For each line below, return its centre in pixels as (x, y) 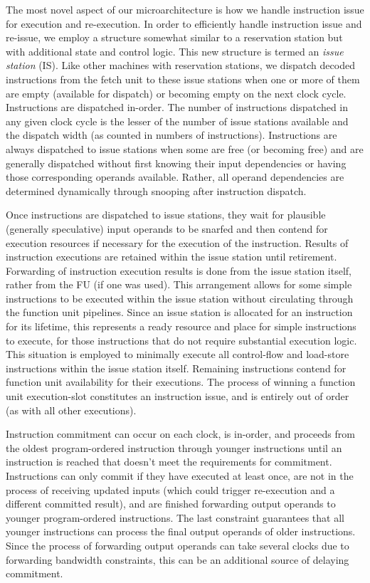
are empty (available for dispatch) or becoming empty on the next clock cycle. (176, 93)
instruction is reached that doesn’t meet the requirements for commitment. (169, 462)
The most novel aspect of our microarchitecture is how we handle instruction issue (185, 9)
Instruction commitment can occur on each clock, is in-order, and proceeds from (180, 434)
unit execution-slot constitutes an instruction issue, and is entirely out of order (178, 396)
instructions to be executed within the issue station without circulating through (180, 298)
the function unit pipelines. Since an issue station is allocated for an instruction (179, 312)
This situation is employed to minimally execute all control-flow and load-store (178, 354)
